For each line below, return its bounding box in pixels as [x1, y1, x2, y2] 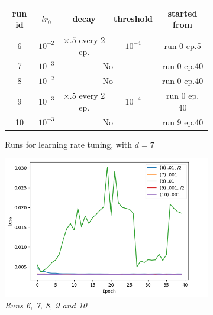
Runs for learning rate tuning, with [5, 138, 133, 150]
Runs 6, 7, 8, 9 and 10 [5, 298, 88, 311]
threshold [114, 12, 153, 25]
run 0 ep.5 [164, 39, 201, 51]
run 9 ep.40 [162, 115, 204, 128]
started [167, 7, 198, 19]
